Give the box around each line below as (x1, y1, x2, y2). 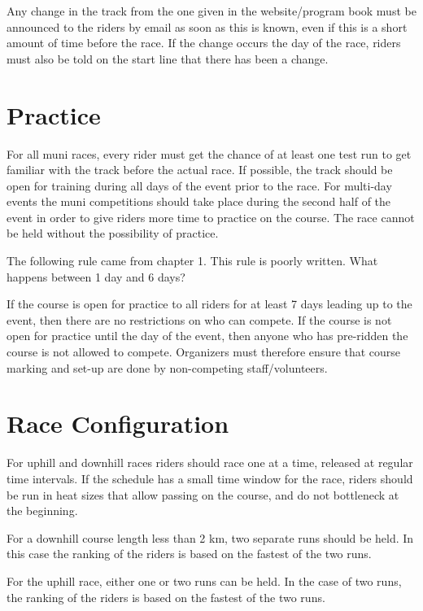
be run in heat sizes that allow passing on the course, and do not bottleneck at (7, 486, 399, 503)
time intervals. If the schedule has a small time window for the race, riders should (7, 469, 413, 487)
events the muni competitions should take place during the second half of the (7, 193, 391, 210)
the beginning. (7, 502, 78, 519)
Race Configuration (7, 407, 229, 440)
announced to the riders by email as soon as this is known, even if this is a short (7, 18, 408, 35)
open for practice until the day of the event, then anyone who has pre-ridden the (7, 327, 408, 344)
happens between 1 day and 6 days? (7, 268, 185, 285)
